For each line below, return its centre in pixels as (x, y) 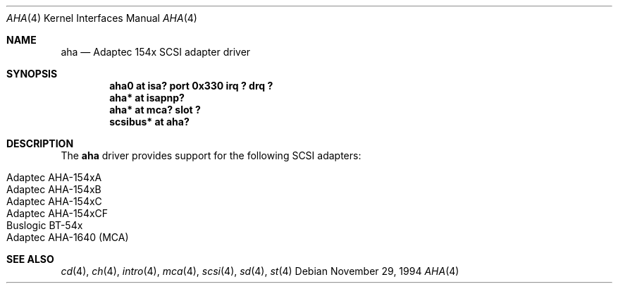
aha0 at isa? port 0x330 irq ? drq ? (191, 86)
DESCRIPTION (40, 143)
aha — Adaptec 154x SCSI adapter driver (156, 52)
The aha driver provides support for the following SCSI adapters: (211, 155)
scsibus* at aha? (149, 122)
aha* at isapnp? (147, 98)
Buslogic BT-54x (45, 225)
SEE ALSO (30, 259)
